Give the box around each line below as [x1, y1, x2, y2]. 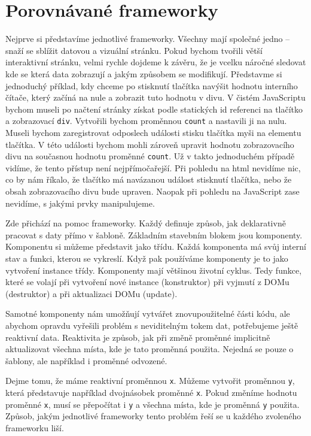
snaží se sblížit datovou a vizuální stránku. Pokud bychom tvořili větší [5, 44, 263, 56]
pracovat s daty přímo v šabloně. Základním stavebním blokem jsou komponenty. [5, 228, 303, 241]
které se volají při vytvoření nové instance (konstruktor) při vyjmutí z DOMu [5, 275, 289, 288]
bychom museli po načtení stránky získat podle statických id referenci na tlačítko [5, 102, 303, 115]
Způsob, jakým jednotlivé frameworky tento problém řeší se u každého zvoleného [5, 410, 301, 422]
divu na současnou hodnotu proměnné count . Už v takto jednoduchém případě [5, 150, 295, 162]
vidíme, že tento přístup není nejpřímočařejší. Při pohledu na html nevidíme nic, [5, 161, 301, 174]
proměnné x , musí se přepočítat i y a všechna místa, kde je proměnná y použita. [5, 398, 300, 410]
